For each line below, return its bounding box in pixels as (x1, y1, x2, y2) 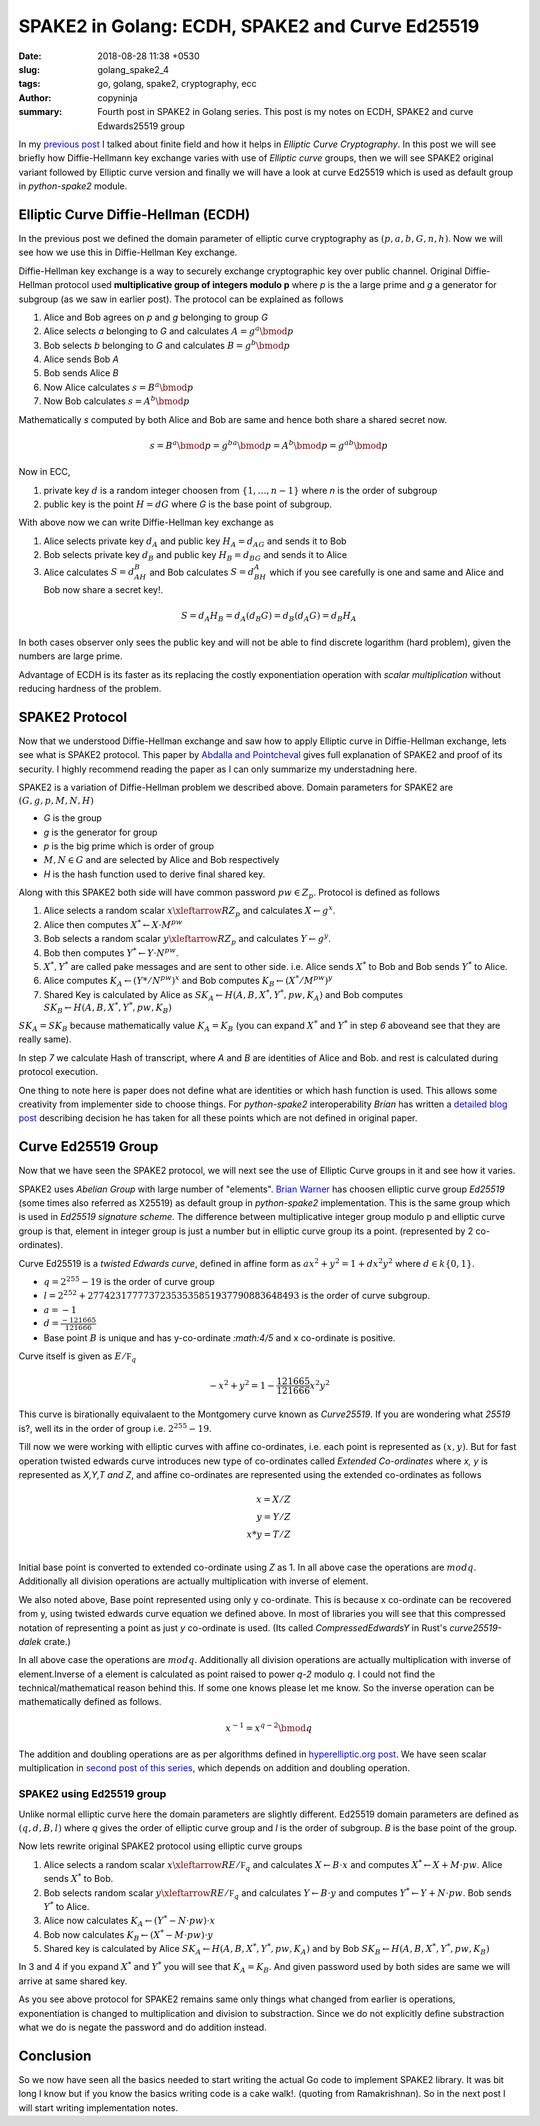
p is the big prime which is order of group (43, 840, 215, 852)
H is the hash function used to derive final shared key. (43, 868, 266, 880)
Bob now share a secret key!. (43, 584, 164, 596)
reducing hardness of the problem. (18, 683, 162, 695)
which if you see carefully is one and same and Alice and (269, 566, 504, 578)
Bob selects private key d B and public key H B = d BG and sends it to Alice (43, 549, 348, 563)
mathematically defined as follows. (18, 1696, 162, 1708)
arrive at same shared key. (18, 1975, 128, 1987)
